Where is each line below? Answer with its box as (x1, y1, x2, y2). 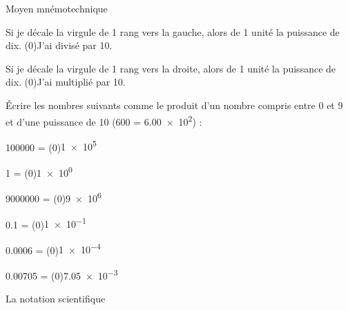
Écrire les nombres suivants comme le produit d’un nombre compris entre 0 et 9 (6, 97, 343, 112)
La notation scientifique (6, 291, 106, 306)
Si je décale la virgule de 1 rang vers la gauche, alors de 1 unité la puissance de (6, 24, 340, 39)
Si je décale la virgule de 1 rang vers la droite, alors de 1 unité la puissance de (6, 61, 336, 75)
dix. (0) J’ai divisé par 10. (6, 38, 113, 52)
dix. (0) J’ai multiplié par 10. (6, 75, 126, 89)
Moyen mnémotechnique (6, 1, 108, 15)
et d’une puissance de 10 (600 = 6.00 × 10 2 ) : (6, 112, 202, 128)
